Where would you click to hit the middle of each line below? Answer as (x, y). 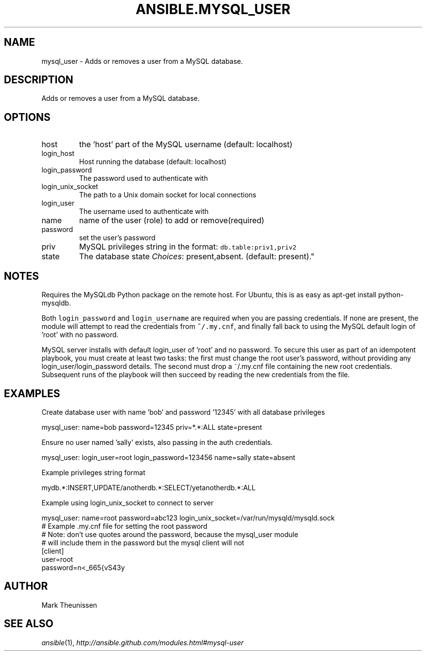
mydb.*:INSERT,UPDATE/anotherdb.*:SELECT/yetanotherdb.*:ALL (149, 487)
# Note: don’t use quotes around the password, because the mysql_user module (170, 534)
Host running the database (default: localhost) (153, 162)
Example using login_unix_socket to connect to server (127, 502)
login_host (58, 154)
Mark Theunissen (69, 605)
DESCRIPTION (39, 80)
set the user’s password (117, 238)
